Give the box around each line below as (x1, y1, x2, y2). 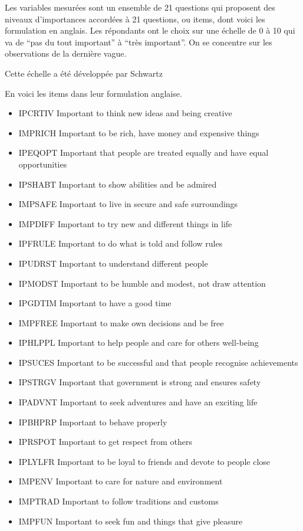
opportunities (18, 158, 67, 170)
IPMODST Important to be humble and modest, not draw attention (18, 277, 266, 289)
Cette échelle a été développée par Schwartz (5, 67, 163, 79)
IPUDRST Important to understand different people (18, 257, 208, 269)
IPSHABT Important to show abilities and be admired (18, 178, 217, 190)
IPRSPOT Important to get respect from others (18, 435, 192, 448)
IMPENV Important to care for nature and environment (18, 475, 223, 487)
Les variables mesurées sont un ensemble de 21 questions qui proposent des (5, 1, 275, 13)
